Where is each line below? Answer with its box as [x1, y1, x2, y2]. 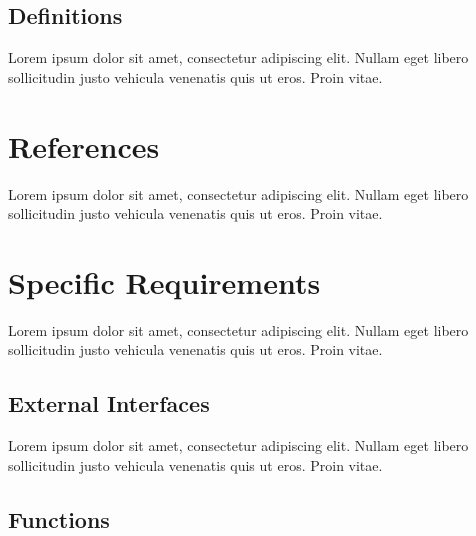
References [8, 125, 160, 166]
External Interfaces [8, 388, 210, 419]
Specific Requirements [8, 261, 321, 302]
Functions [8, 503, 110, 534]
